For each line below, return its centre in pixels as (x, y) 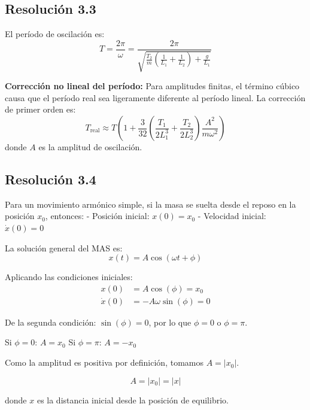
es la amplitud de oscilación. (90, 147)
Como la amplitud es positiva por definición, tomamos (104, 362)
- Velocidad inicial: (232, 216)
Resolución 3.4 (51, 179)
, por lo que (170, 322)
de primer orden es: (40, 109)
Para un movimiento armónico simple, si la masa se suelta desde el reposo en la (151, 204)
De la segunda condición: (51, 322)
